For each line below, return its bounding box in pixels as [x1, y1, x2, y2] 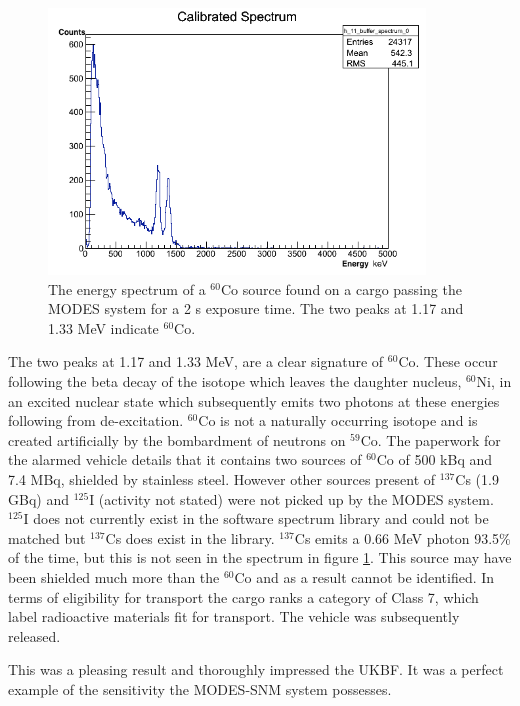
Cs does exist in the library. [105, 527, 275, 548]
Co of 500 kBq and [376, 449, 493, 470]
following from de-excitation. [8, 410, 184, 431]
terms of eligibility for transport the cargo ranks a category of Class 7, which [8, 586, 479, 607]
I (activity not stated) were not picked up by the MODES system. [89, 488, 494, 509]
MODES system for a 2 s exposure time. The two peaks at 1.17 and [48, 298, 464, 319]
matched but [8, 527, 86, 548]
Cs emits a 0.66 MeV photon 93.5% [294, 527, 511, 548]
